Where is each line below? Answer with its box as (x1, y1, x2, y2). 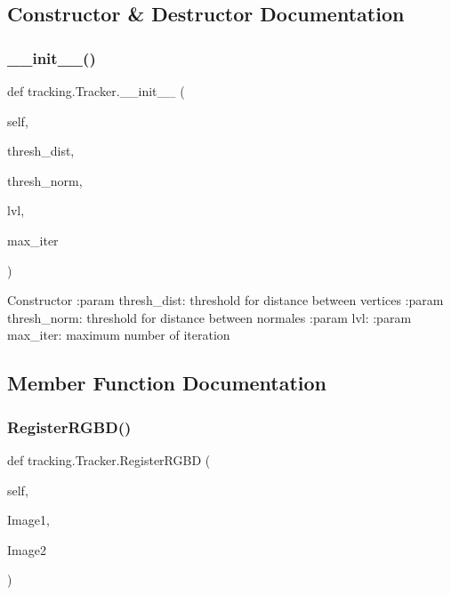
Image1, (7, 511, 50, 529)
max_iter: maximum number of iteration (7, 326, 230, 344)
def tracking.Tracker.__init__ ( (7, 82, 185, 100)
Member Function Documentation (7, 369, 327, 397)
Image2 (7, 540, 46, 559)
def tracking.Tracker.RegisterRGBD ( (7, 450, 211, 469)
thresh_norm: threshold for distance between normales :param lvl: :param (7, 308, 412, 326)
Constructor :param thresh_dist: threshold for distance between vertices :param (7, 291, 444, 310)
